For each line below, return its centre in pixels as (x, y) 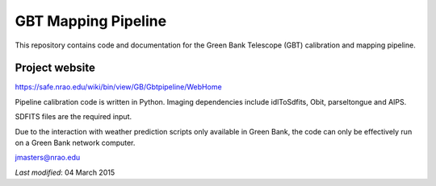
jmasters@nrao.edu (48, 158)
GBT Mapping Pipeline (91, 21)
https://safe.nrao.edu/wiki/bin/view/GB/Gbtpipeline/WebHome (118, 87)
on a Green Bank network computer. (75, 143)
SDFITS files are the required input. (73, 117)
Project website (55, 68)
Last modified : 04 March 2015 (65, 172)
